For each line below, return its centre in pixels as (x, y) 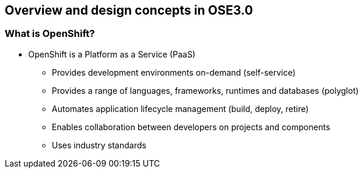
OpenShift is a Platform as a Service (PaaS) (112, 54)
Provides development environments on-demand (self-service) (174, 72)
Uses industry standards (99, 145)
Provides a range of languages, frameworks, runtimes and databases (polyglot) (205, 90)
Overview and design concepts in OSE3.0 (129, 10)
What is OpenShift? (50, 34)
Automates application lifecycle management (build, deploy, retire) (180, 108)
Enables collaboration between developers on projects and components (191, 127)
